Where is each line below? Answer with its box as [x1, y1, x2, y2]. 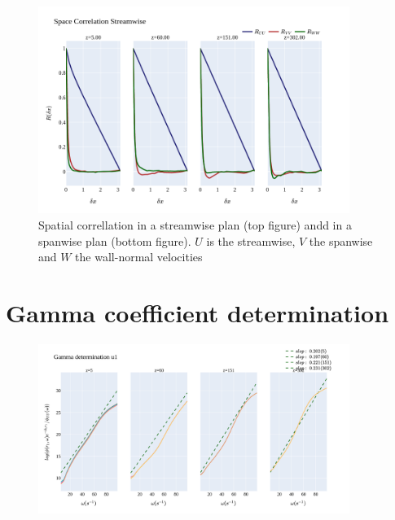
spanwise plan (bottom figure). [38, 232, 191, 249]
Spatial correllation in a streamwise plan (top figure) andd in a [38, 216, 352, 233]
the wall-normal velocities [75, 248, 203, 265]
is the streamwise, [206, 232, 296, 249]
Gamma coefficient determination [6, 295, 389, 329]
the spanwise [309, 232, 373, 249]
